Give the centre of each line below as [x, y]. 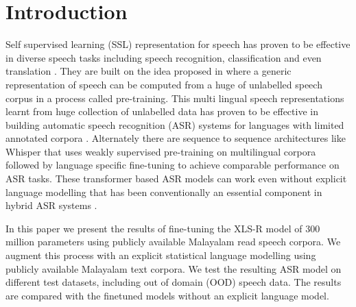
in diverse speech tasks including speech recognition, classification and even [164, 57]
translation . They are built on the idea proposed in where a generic [149, 71]
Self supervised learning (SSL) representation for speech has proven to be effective [178, 44]
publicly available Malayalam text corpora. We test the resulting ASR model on [174, 268]
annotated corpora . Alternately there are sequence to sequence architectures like [176, 138]
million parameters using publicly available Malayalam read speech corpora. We [173, 242]
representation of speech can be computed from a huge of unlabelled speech [164, 84]
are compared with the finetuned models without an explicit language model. [167, 295]
